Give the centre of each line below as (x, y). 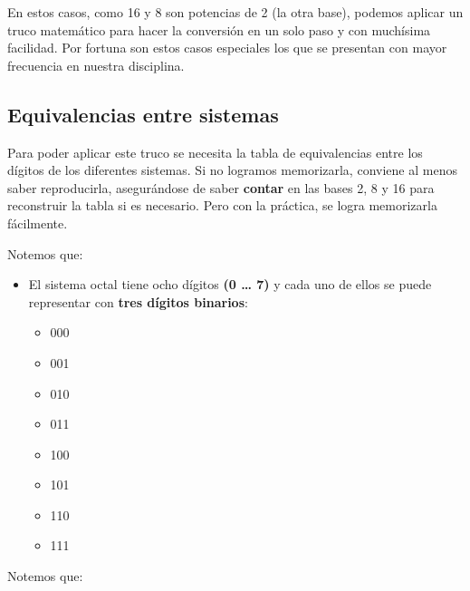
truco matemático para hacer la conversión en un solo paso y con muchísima (219, 29)
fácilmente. (38, 223)
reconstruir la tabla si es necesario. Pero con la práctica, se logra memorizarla (222, 205)
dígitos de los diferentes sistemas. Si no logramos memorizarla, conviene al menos (232, 170)
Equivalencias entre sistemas (143, 114)
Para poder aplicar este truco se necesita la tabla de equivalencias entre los (215, 152)
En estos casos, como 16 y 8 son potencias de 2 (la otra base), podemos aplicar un (235, 12)
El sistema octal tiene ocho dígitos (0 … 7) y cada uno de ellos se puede (230, 284)
